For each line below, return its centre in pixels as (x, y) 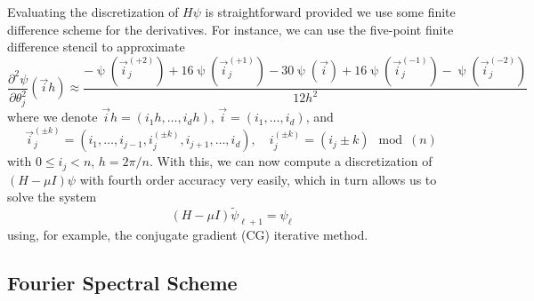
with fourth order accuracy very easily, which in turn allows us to (258, 179)
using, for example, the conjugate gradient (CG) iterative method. (188, 235)
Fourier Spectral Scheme (122, 282)
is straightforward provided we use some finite (330, 12)
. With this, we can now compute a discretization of (291, 161)
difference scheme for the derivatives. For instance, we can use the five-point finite (231, 29)
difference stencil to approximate (96, 47)
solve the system (52, 197)
